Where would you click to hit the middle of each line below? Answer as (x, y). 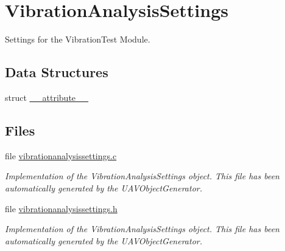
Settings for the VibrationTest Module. (78, 39)
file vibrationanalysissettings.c (61, 155)
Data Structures (57, 72)
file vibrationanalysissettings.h (61, 208)
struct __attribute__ (47, 97)
